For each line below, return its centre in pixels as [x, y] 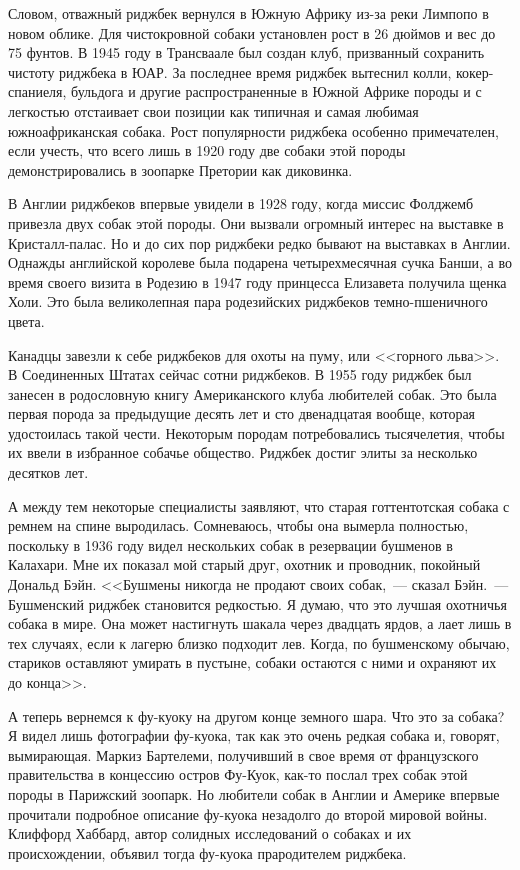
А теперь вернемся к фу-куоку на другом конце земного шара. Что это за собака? [256, 715]
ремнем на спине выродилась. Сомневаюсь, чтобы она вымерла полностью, [238, 525]
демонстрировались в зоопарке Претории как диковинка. [180, 169]
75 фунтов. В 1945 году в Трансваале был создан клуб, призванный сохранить [246, 52]
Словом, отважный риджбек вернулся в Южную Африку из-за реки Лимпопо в [248, 13]
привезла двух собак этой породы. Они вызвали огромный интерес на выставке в [256, 222]
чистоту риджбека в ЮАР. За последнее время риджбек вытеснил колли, [230, 71]
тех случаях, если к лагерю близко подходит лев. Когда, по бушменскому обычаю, [259, 642]
